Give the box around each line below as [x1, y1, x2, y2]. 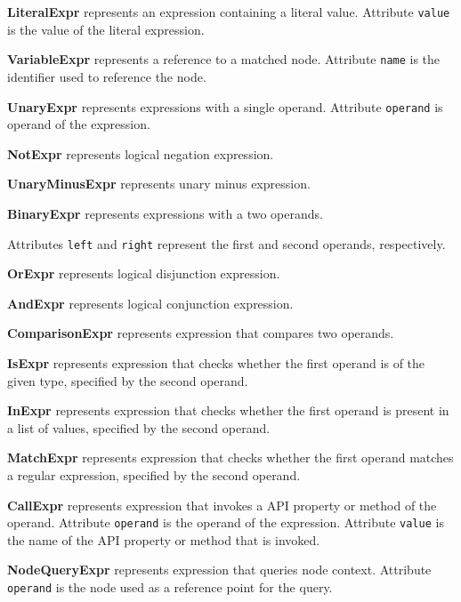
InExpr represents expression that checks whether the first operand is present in [7, 401, 449, 420]
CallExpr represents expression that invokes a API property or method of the [7, 495, 437, 514]
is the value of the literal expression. [7, 20, 205, 38]
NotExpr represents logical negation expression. [7, 144, 274, 163]
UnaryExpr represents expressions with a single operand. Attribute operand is [7, 97, 443, 116]
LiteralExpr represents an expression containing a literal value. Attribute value [7, 3, 450, 20]
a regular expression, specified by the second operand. [7, 465, 301, 484]
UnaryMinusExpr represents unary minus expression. [7, 174, 311, 193]
